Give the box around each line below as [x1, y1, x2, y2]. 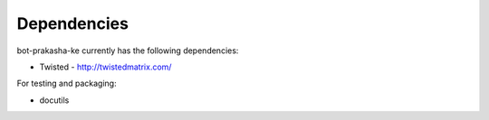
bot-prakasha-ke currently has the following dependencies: [16, 45, 239, 56]
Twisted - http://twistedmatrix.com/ [39, 61, 172, 72]
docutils [39, 95, 70, 106]
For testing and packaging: [16, 78, 117, 89]
